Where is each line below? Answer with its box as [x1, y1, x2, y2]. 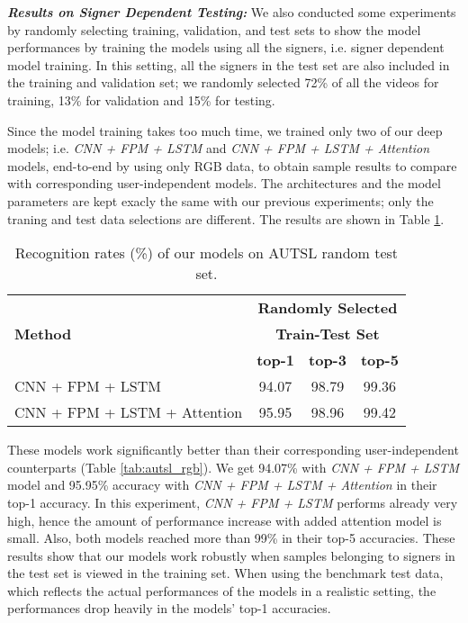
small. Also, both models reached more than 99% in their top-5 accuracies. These [7, 528, 455, 547]
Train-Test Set [275, 323, 380, 345]
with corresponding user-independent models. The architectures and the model [7, 174, 441, 193]
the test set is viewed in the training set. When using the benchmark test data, [7, 564, 444, 582]
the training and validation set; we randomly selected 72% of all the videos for [7, 73, 439, 92]
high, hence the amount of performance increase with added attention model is [7, 510, 442, 529]
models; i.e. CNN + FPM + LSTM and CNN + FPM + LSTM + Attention [7, 139, 430, 158]
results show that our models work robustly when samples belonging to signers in [7, 546, 455, 564]
